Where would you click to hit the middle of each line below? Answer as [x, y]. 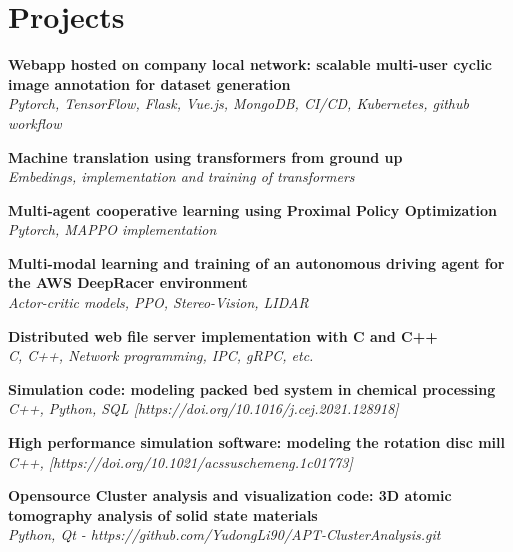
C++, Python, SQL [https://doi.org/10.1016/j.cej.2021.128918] [203, 408]
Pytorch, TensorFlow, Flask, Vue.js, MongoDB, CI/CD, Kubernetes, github [238, 103]
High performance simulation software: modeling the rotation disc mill [257, 442]
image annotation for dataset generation [149, 83]
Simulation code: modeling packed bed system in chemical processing [252, 388]
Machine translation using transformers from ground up [205, 156]
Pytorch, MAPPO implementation [112, 229]
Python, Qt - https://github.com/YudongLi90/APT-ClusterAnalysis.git [224, 534]
